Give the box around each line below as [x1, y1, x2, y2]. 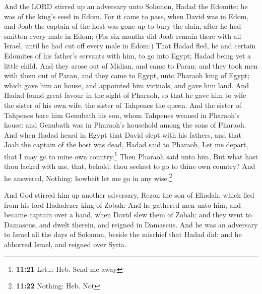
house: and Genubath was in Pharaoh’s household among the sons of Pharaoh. [4, 120, 246, 130]
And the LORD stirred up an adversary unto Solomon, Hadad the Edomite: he [4, 1, 248, 11]
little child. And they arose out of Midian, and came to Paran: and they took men [4, 60, 258, 71]
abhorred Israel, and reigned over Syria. [4, 239, 126, 249]
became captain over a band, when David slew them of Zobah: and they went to [4, 209, 252, 220]
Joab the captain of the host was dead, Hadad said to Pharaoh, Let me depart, [4, 139, 248, 150]
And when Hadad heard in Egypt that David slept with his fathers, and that [4, 129, 241, 140]
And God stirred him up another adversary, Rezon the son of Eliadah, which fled [4, 190, 254, 200]
